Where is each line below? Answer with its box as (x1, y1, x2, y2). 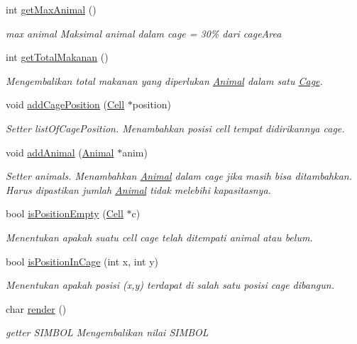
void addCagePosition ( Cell (6, 97, 125, 112)
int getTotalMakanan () (6, 50, 109, 64)
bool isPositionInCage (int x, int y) (6, 253, 159, 268)
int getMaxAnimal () (6, 2, 97, 16)
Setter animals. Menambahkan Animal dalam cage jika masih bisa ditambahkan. (6, 168, 352, 183)
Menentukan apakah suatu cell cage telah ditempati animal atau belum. (6, 229, 313, 244)
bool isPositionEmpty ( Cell (6, 206, 123, 221)
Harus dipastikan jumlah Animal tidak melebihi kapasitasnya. (6, 182, 271, 197)
